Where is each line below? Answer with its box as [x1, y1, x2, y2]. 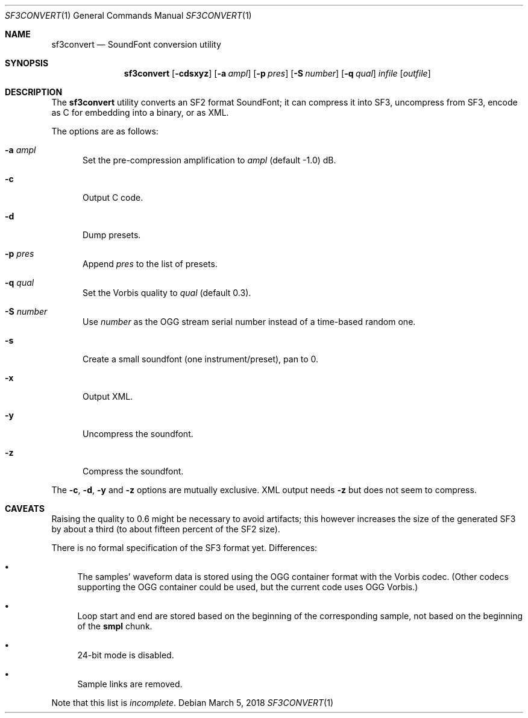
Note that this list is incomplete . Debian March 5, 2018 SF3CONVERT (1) [51, 698, 334, 708]
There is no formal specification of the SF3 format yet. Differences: [51, 543, 318, 553]
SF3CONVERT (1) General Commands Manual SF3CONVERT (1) [5, 10, 252, 20]
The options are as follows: [51, 126, 159, 136]
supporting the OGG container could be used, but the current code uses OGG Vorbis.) [77, 582, 418, 592]
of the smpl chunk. [77, 621, 152, 631]
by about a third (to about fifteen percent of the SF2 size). [51, 524, 280, 534]
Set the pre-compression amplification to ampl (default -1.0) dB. [83, 155, 336, 165]
